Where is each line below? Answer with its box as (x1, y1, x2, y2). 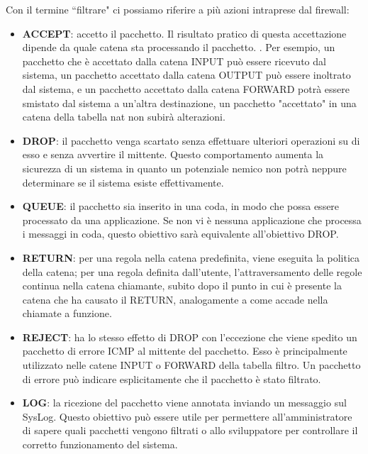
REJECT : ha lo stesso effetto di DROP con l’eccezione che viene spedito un (22, 329, 357, 344)
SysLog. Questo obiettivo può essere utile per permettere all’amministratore (22, 409, 352, 423)
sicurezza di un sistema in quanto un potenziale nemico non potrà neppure (22, 160, 347, 175)
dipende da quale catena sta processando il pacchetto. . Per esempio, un (22, 40, 335, 55)
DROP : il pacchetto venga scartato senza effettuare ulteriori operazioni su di (22, 133, 360, 148)
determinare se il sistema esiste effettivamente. (22, 175, 224, 189)
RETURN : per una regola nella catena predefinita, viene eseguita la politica (22, 250, 360, 265)
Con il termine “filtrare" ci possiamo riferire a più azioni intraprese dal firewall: (6, 2, 350, 16)
